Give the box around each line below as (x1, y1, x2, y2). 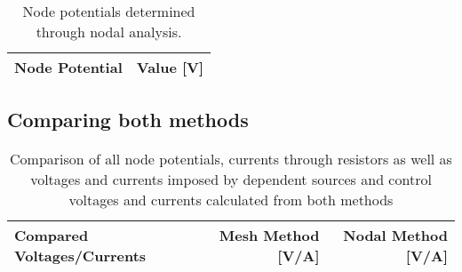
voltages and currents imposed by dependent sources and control (30, 169, 432, 190)
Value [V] (136, 57, 204, 77)
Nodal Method (343, 225, 448, 246)
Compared (14, 225, 89, 246)
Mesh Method (219, 225, 320, 246)
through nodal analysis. (36, 21, 182, 42)
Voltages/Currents (14, 245, 147, 267)
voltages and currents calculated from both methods (68, 189, 394, 211)
